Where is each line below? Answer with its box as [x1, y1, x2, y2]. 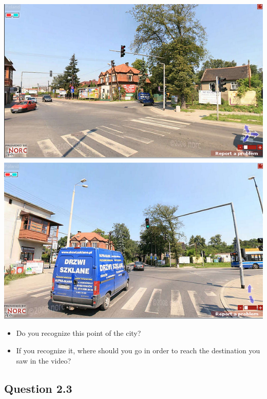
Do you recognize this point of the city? [16, 328, 141, 338]
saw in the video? [16, 355, 71, 366]
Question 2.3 [4, 380, 72, 396]
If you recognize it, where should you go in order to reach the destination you [16, 345, 260, 355]
